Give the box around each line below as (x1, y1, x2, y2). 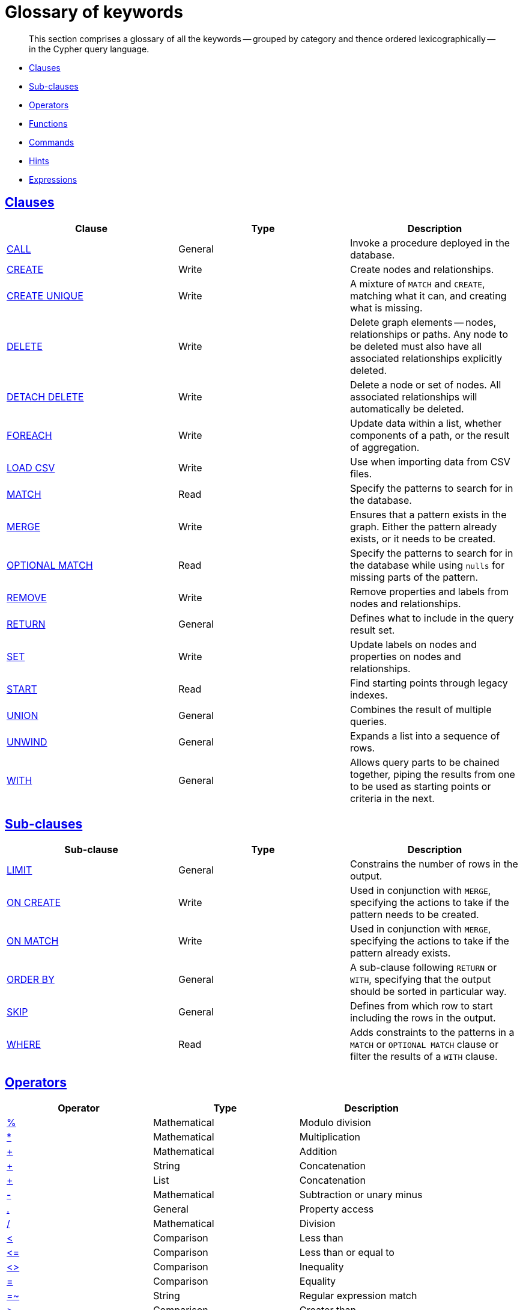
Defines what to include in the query (349, 611, 514, 624)
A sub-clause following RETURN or (349, 961, 497, 974)
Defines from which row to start (349, 1000, 493, 1012)
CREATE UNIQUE (7, 289, 83, 302)
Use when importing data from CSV (349, 455, 510, 468)
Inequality (299, 1261, 344, 1273)
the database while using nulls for (349, 559, 505, 571)
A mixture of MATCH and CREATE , (349, 277, 485, 290)
